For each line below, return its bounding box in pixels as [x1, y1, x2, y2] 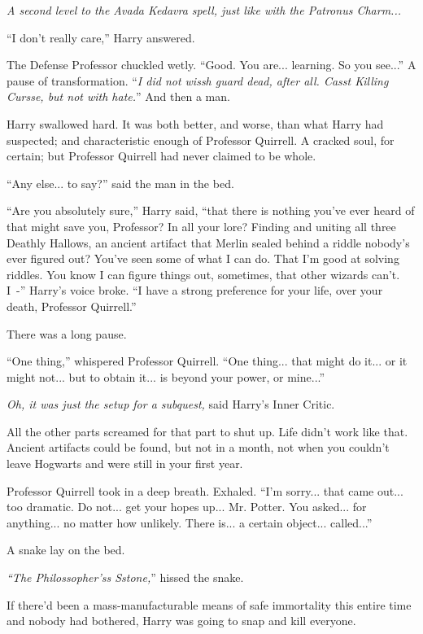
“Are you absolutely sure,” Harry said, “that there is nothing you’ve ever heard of [7, 202, 415, 219]
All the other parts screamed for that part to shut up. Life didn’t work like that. [7, 422, 408, 439]
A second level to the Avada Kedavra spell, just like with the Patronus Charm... [7, 2, 401, 18]
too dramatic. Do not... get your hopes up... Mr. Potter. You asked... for [7, 498, 367, 515]
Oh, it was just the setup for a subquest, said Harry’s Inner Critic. [7, 396, 335, 413]
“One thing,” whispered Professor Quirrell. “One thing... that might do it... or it [7, 352, 408, 369]
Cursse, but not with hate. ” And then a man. [7, 88, 230, 105]
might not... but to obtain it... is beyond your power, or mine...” [7, 368, 325, 385]
